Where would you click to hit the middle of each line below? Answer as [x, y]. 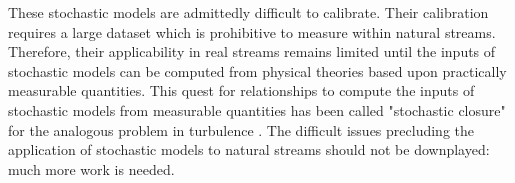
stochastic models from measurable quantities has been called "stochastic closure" [257, 109]
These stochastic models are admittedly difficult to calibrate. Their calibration [248, 12]
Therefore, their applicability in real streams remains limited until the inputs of [252, 51]
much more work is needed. [91, 168]
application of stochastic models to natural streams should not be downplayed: [249, 149]
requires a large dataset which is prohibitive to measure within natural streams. [252, 31]
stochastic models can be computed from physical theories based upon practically [257, 70]
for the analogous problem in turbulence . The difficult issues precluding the [241, 129]
